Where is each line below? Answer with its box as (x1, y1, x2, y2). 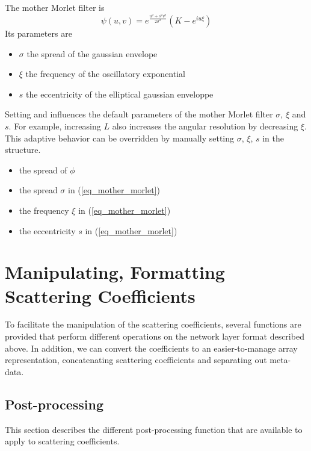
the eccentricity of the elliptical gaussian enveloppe (26, 87, 214, 100)
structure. (5, 143, 41, 156)
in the (262, 131, 284, 144)
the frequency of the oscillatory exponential (25, 67, 185, 80)
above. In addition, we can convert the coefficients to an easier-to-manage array (5, 341, 298, 354)
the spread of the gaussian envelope (26, 47, 158, 60)
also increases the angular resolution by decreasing (112, 120, 298, 132)
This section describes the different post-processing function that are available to (5, 423, 303, 435)
